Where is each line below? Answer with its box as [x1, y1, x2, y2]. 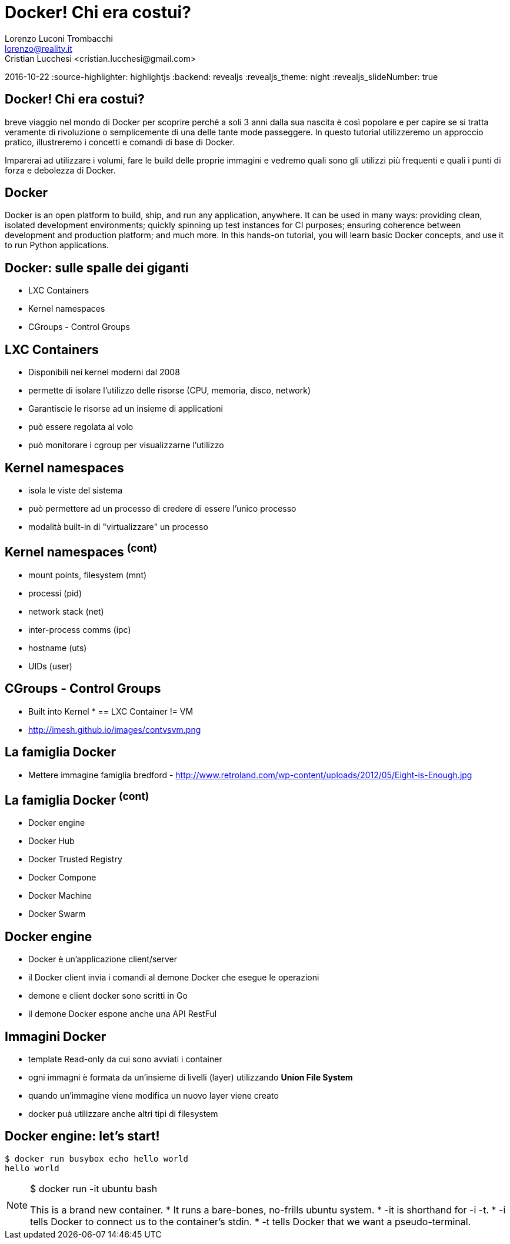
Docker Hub [28, 836, 75, 846]
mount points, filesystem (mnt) [28, 569, 147, 580]
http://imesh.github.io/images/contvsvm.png [28, 724, 201, 735]
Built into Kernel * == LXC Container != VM [28, 706, 194, 716]
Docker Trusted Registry [28, 854, 122, 865]
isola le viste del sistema [28, 485, 123, 495]
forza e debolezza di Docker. [5, 165, 116, 175]
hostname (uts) [28, 642, 87, 653]
